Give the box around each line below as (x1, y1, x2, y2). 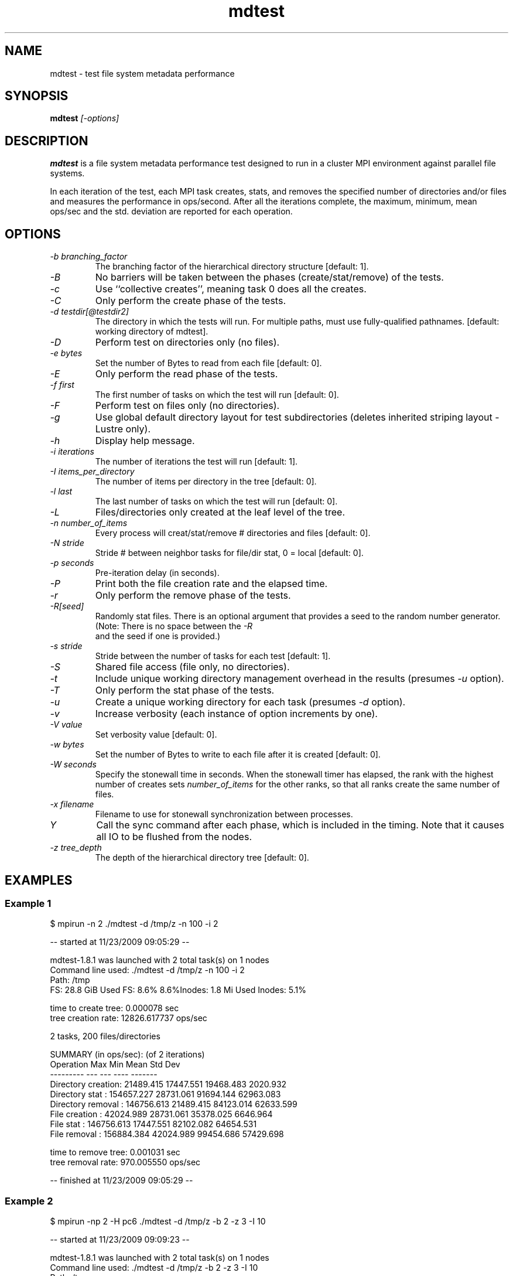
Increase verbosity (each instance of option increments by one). (95, 708, 378, 720)
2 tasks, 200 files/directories (50, 1031, 160, 1042)
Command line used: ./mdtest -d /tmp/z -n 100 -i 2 (50, 965, 245, 975)
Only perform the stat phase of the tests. (95, 684, 275, 697)
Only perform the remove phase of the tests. (95, 589, 291, 602)
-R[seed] (50, 601, 84, 612)
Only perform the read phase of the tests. (95, 368, 278, 380)
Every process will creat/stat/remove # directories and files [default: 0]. (95, 528, 371, 538)
